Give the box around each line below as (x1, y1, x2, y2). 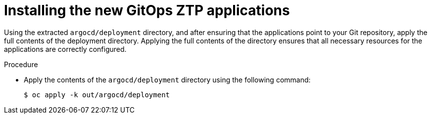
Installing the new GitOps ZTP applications (4, 2, 290, 19)
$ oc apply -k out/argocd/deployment (24, 90, 170, 99)
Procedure (4, 60, 38, 69)
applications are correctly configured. (4, 44, 127, 53)
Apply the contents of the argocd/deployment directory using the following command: (24, 75, 311, 84)
